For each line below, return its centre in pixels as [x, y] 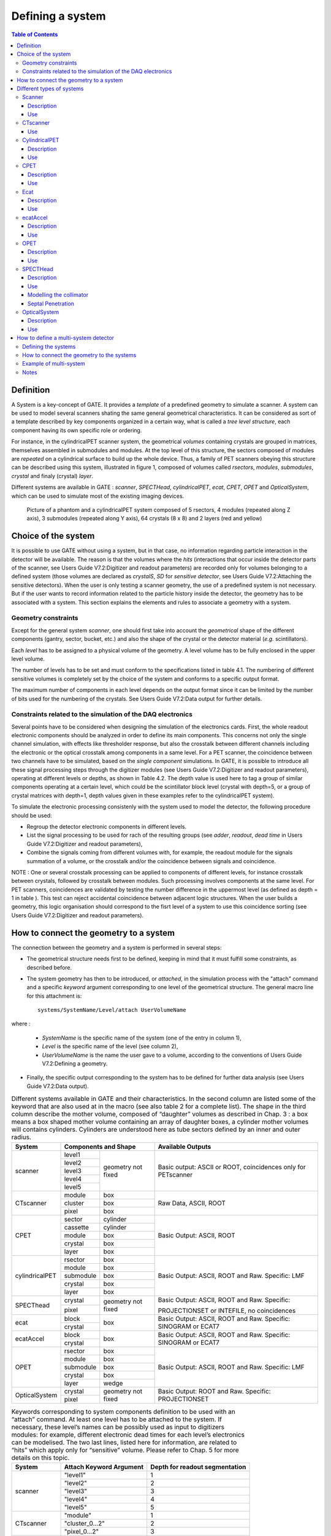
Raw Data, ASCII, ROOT [192, 1203]
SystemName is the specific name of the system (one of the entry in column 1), [142, 1038]
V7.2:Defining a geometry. [75, 1064]
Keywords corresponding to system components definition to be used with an [124, 1411]
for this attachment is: [54, 996]
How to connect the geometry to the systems [79, 355]
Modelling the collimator [58, 295]
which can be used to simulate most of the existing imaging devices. [98, 496]
